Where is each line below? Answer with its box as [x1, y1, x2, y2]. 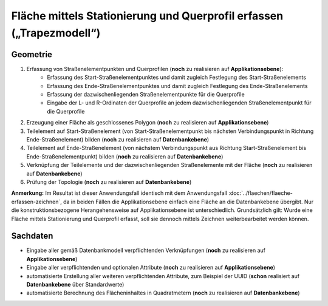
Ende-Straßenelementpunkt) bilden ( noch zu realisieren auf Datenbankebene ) [26, 152, 224, 160]
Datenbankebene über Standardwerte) [26, 280, 125, 288]
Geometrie [11, 49, 53, 59]
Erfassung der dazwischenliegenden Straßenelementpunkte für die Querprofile [47, 91, 245, 98]
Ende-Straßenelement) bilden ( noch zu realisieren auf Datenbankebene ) [26, 135, 210, 143]
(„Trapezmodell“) [11, 26, 101, 39]
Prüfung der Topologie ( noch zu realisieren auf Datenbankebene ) [26, 178, 192, 185]
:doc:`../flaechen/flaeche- [228, 189, 293, 197]
